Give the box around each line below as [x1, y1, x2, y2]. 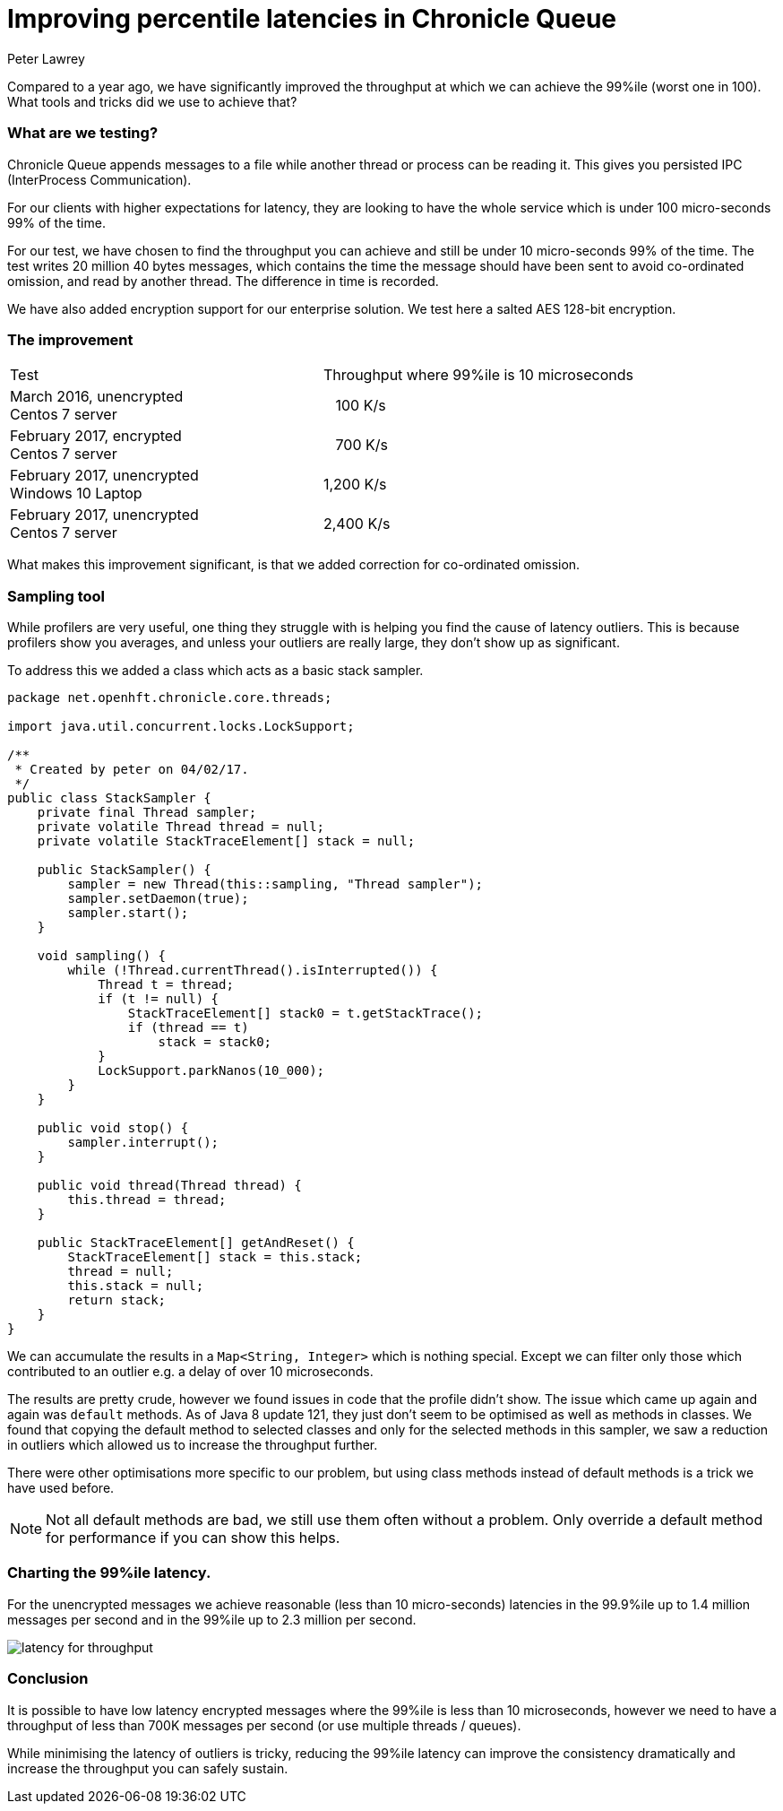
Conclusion [7, 1669, 89, 1688]
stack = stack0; [158, 1035, 272, 1049]
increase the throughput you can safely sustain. [7, 1760, 288, 1776]
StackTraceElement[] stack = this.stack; [67, 1250, 363, 1264]
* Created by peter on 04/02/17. [14, 762, 249, 776]
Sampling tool [7, 586, 106, 605]
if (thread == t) [127, 1020, 249, 1035]
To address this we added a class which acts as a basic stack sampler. [7, 663, 424, 678]
